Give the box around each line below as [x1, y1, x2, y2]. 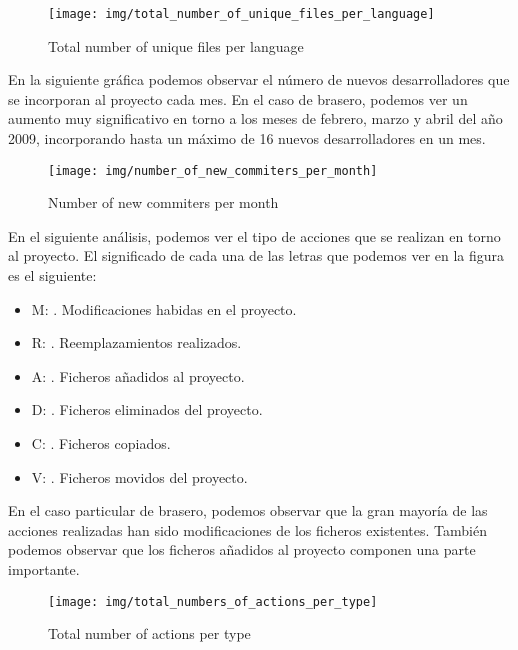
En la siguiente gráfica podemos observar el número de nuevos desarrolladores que [8, 69, 510, 90]
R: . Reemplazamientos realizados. [31, 332, 242, 353]
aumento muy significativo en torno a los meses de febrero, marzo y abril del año [8, 108, 503, 129]
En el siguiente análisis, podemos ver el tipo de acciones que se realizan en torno [8, 225, 501, 246]
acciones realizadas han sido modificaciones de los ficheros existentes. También [8, 519, 487, 540]
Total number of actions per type [48, 623, 251, 644]
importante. [8, 559, 80, 579]
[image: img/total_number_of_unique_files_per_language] [48, 7, 435, 21]
